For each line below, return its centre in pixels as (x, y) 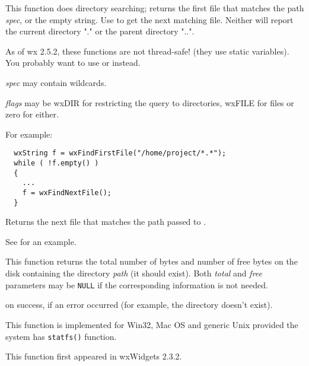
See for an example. (41, 241)
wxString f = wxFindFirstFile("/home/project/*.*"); (120, 153)
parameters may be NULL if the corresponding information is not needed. (137, 284)
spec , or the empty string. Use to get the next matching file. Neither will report (149, 19)
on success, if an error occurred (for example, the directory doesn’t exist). (139, 305)
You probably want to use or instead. (73, 63)
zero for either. (32, 114)
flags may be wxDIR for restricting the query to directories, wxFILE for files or (150, 102)
